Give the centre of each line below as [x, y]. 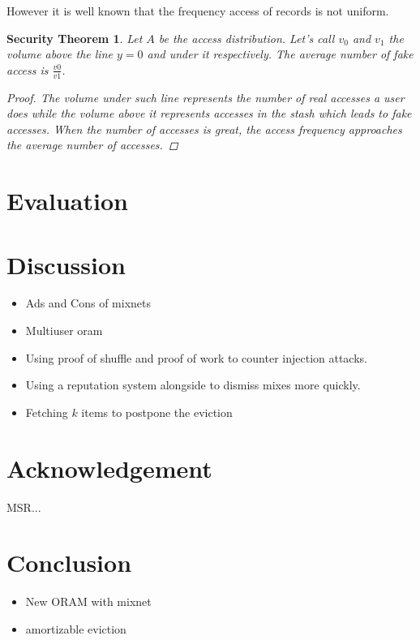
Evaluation [67, 201]
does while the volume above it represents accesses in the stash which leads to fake [209, 113]
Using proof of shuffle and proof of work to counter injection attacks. [196, 357]
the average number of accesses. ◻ [92, 145]
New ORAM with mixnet [88, 601]
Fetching [47, 412]
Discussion [66, 264]
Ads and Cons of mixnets [88, 303]
